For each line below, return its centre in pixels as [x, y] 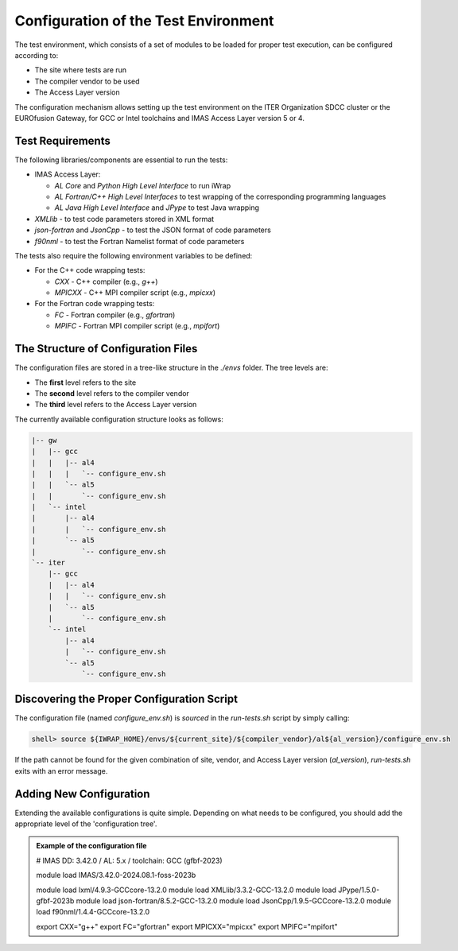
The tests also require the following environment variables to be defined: [134, 255]
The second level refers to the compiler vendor [112, 393]
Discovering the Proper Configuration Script [126, 699]
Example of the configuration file [91, 846]
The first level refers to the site [85, 382]
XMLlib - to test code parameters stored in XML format [124, 219]
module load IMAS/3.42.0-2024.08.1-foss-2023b [116, 875]
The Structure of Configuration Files [106, 349]
